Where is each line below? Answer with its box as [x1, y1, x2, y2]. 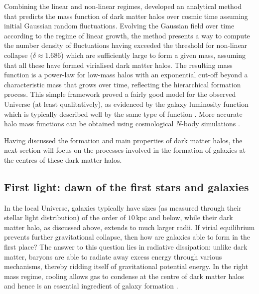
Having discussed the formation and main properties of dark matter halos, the [4, 135, 243, 145]
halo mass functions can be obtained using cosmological [4, 118, 174, 129]
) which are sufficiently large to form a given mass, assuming [61, 49, 246, 60]
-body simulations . [181, 118, 240, 129]
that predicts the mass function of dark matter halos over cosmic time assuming [4, 10, 248, 21]
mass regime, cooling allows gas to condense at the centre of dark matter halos [4, 271, 244, 281]
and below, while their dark [149, 212, 233, 223]
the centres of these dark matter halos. [4, 154, 122, 165]
